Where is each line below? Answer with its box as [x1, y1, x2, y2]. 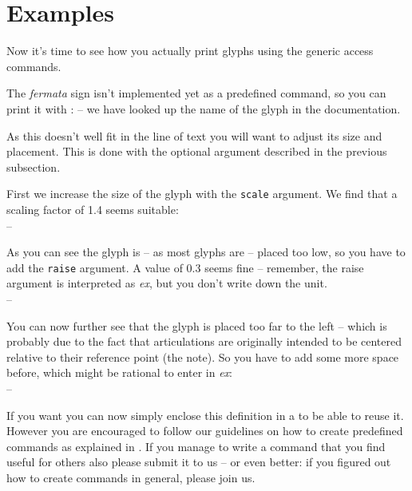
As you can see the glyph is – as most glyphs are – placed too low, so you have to [6, 244, 406, 260]
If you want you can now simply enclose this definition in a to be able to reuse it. [6, 406, 404, 423]
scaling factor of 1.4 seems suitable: [6, 200, 179, 217]
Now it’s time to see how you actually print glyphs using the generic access [6, 42, 374, 59]
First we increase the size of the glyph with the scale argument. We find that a [6, 185, 398, 202]
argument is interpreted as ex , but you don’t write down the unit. [6, 275, 327, 291]
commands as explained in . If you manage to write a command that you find [6, 438, 386, 454]
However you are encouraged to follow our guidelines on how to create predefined [6, 422, 403, 439]
